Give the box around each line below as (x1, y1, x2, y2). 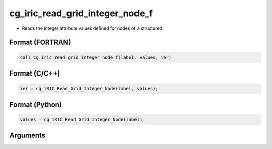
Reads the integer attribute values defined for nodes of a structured (22, 25, 162, 31)
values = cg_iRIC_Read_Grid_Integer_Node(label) (20, 116, 143, 122)
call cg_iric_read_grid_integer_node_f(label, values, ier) (20, 54, 172, 60)
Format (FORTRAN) (9, 38, 71, 47)
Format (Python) (9, 100, 62, 109)
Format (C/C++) (9, 69, 60, 78)
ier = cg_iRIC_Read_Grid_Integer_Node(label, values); (20, 86, 158, 92)
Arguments (9, 131, 46, 140)
